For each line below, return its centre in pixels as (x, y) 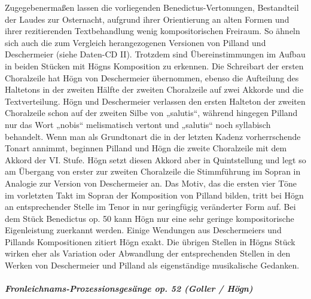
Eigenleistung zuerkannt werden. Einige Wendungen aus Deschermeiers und (143, 230)
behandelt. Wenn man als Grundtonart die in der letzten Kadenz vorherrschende (153, 136)
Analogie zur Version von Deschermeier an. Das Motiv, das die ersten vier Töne (151, 183)
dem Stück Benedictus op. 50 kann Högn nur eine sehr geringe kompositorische (150, 218)
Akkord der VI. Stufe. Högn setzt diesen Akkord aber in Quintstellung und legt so (155, 159)
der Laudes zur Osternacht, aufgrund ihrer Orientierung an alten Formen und (147, 19)
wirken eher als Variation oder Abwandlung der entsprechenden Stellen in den (148, 253)
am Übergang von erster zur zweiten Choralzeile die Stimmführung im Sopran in (153, 171)
